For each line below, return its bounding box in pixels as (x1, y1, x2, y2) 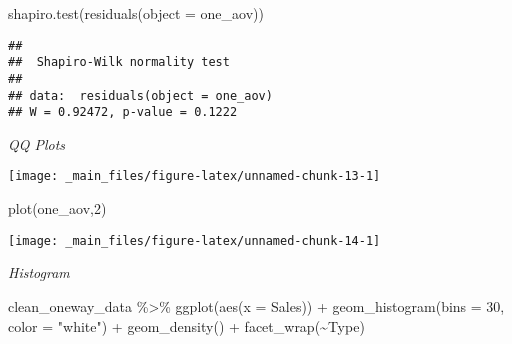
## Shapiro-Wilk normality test (8, 55, 230, 70)
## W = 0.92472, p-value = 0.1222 (8, 105, 238, 120)
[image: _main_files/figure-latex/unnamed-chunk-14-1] (8, 233, 381, 248)
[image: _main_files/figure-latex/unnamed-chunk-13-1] (8, 169, 381, 184)
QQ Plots (8, 133, 66, 154)
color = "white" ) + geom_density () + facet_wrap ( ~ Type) (8, 315, 365, 336)
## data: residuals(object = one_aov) (8, 88, 273, 103)
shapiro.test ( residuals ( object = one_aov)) (8, 3, 264, 23)
